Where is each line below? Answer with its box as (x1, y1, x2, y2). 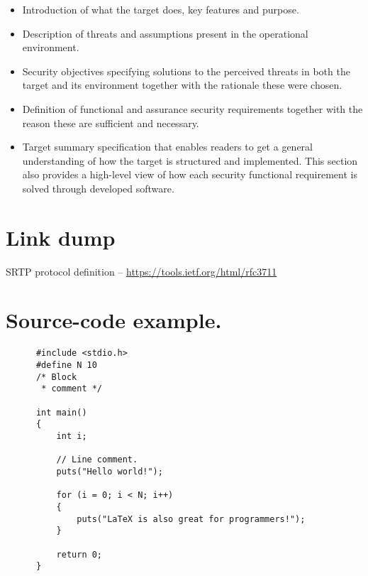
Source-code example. (6, 305, 222, 335)
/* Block (35, 371, 77, 382)
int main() (35, 407, 87, 418)
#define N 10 (35, 360, 97, 371)
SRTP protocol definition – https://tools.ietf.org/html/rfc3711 (6, 263, 277, 278)
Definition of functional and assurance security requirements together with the (22, 101, 363, 116)
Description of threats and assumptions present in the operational (22, 26, 308, 40)
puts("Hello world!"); (56, 466, 163, 477)
